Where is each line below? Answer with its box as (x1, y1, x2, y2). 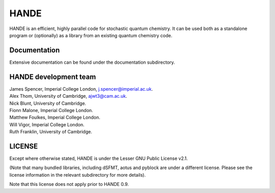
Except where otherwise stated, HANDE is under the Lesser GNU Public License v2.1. (9, 155, 188, 161)
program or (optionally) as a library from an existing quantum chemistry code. (9, 32, 173, 38)
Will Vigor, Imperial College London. (9, 121, 85, 127)
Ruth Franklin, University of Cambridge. (9, 129, 93, 135)
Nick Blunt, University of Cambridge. (9, 100, 87, 106)
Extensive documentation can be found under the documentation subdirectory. (9, 59, 175, 65)
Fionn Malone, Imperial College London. (9, 107, 94, 113)
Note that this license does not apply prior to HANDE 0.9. (9, 181, 129, 187)
